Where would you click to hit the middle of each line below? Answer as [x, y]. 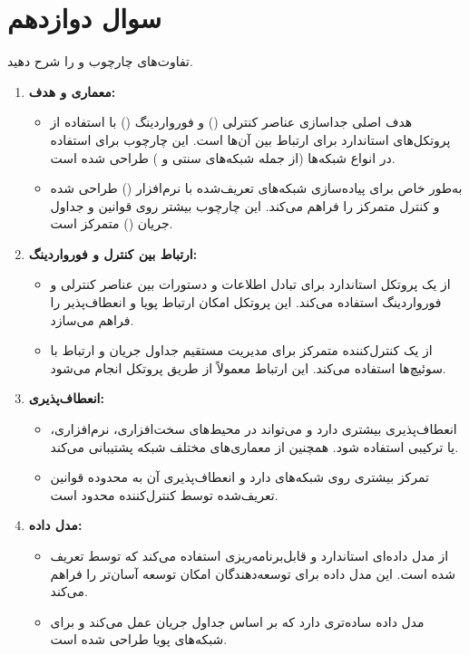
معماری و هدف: [72, 91]
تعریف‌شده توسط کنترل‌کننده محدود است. [164, 494]
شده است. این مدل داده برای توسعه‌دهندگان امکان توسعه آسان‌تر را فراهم [253, 573]
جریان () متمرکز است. [112, 223]
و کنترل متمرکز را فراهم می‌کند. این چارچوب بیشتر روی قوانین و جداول [245, 205]
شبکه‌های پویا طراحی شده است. [139, 639]
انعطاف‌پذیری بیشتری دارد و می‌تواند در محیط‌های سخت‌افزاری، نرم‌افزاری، [254, 429]
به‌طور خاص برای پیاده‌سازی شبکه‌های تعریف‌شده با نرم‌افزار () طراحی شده [256, 188]
